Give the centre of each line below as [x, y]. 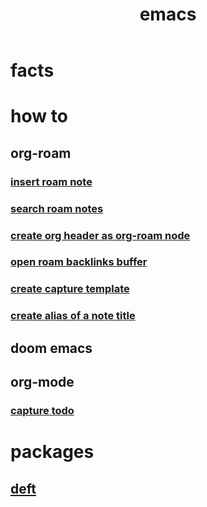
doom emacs [51, 348]
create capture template [70, 289]
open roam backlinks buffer [79, 262]
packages [52, 452]
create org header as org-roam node [100, 235]
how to [39, 116]
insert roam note [51, 181]
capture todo [42, 410]
